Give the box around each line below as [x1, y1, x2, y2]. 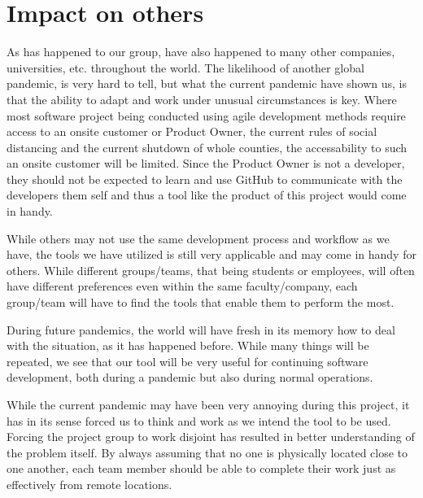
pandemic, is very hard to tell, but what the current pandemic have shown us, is [7, 75, 408, 92]
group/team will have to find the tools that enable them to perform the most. [7, 294, 395, 311]
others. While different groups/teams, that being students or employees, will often [7, 261, 415, 278]
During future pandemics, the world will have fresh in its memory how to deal [7, 321, 395, 338]
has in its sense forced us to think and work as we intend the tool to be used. [7, 412, 391, 429]
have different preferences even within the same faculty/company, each [7, 277, 358, 295]
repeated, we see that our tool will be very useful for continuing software [7, 352, 368, 369]
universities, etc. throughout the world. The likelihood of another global [7, 59, 364, 76]
